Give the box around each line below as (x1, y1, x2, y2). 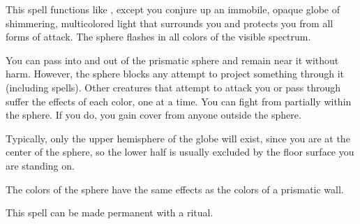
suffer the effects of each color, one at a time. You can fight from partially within (6, 94, 352, 108)
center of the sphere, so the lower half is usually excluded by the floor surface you (6, 144, 354, 159)
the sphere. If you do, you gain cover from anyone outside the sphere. (6, 107, 301, 122)
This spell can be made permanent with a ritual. (6, 205, 213, 220)
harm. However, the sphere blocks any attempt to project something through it (6, 66, 344, 81)
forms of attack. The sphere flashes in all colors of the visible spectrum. (6, 29, 311, 44)
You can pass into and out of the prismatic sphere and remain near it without (6, 52, 339, 67)
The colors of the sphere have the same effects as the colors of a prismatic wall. (6, 181, 344, 196)
